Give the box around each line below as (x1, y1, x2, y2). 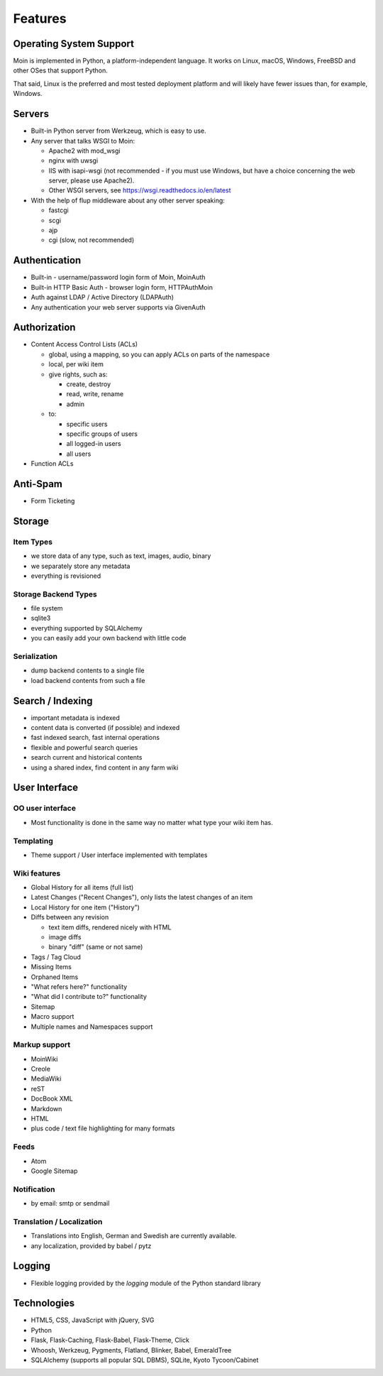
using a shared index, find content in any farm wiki (30, 763, 179, 772)
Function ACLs (30, 459, 74, 468)
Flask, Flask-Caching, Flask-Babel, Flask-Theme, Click (30, 1336, 189, 1345)
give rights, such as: (48, 370, 108, 378)
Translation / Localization (13, 1216, 103, 1226)
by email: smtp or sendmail (30, 1199, 110, 1208)
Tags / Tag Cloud (30, 952, 82, 961)
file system (30, 604, 63, 613)
